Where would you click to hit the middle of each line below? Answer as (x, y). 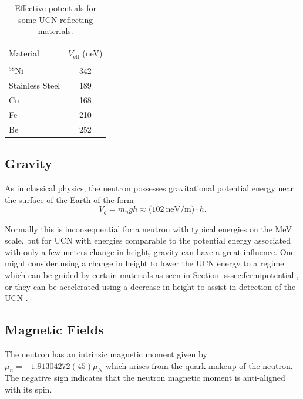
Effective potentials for (56, 8)
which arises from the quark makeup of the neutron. (199, 365)
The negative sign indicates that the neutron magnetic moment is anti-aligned (145, 378)
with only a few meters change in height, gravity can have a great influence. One (150, 251)
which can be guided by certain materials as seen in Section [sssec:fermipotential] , (152, 275)
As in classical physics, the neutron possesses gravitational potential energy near (149, 188)
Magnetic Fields (54, 329)
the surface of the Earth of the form (69, 199)
